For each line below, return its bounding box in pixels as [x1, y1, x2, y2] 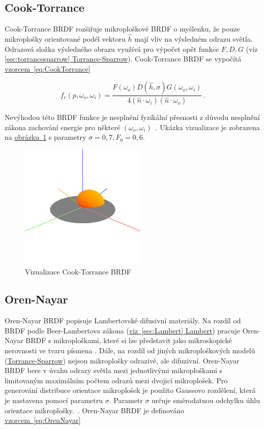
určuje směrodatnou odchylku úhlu [152, 394, 260, 405]
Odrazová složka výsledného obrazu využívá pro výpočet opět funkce [5, 43, 219, 54]
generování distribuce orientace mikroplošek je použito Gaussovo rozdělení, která [5, 385, 256, 395]
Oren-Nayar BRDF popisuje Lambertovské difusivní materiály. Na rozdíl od [5, 315, 241, 326]
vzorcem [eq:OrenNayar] [5, 415, 81, 425]
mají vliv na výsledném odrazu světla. [134, 34, 253, 44]
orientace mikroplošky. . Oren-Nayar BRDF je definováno [5, 405, 184, 415]
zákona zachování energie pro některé [5, 121, 121, 132]
